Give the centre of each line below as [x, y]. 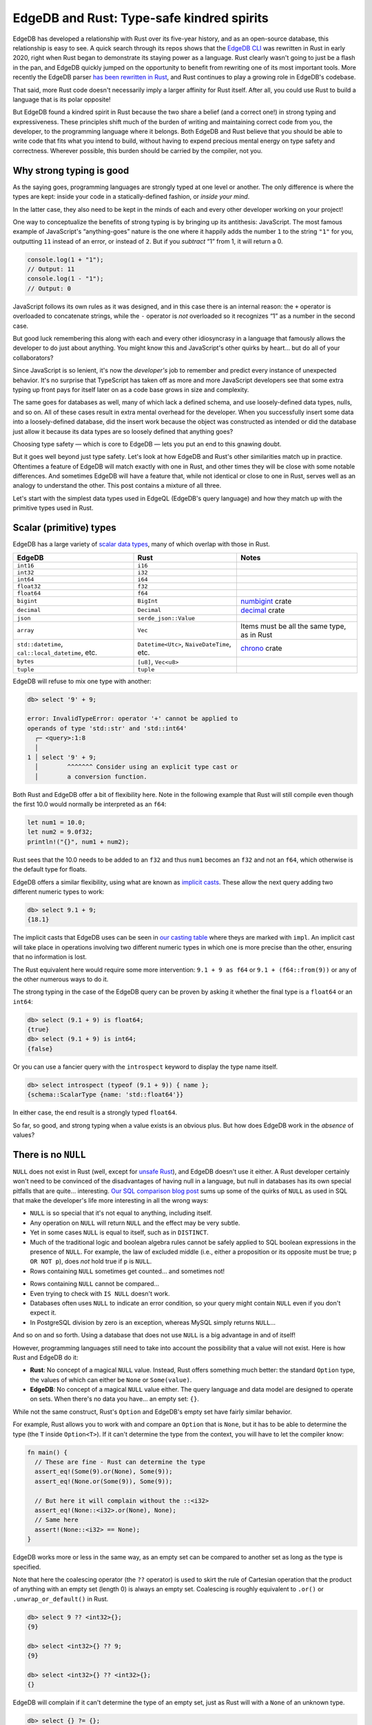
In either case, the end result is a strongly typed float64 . [95, 1113]
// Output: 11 [51, 269]
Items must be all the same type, [293, 626]
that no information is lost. [50, 957]
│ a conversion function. [91, 777]
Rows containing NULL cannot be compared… [95, 1284]
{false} [40, 1048]
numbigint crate [266, 601]
